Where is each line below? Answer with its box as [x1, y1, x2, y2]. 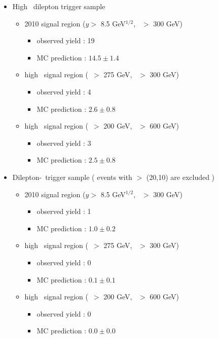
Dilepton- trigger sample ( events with [12, 171, 132, 182]
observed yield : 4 [37, 86, 91, 97]
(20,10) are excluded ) [146, 171, 215, 182]
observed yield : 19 [37, 35, 95, 46]
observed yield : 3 [37, 137, 91, 148]
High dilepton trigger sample [12, 1, 105, 11]
